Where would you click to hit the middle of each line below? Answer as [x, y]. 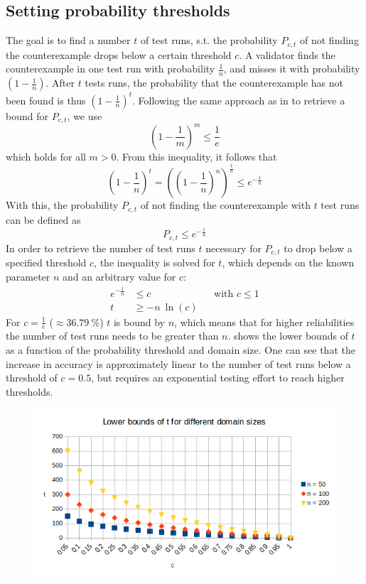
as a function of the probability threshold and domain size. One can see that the [181, 349]
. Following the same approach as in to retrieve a [239, 100]
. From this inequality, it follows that [197, 156]
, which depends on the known [288, 263]
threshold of [32, 378]
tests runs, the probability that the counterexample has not [214, 83]
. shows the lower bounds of [288, 336]
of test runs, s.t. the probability [209, 40]
